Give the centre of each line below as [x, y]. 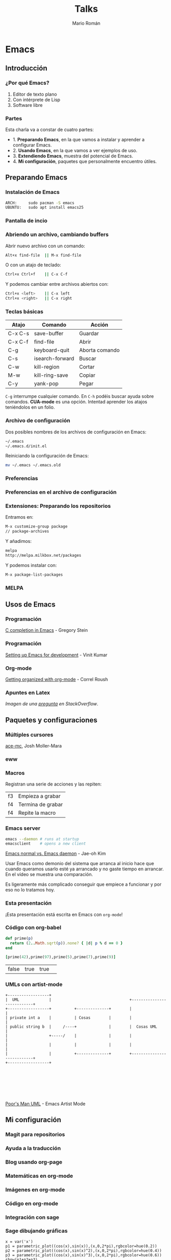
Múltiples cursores [29, 735]
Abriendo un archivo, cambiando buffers [57, 234]
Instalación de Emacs [33, 192]
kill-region [47, 367]
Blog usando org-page [34, 1162]
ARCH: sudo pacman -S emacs [40, 203]
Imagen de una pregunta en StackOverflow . [52, 704]
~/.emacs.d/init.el [26, 446]
